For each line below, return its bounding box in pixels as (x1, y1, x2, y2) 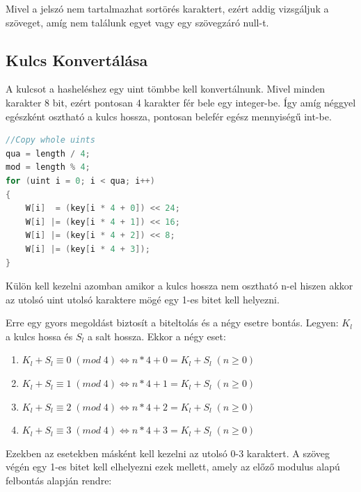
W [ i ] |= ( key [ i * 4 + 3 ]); (25, 244, 150, 254)
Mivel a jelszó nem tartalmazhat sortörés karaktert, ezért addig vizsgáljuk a (6, 1, 329, 15)
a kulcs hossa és (6, 328, 73, 343)
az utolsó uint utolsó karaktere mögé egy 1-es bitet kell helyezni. (6, 292, 280, 306)
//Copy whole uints (6, 135, 95, 145)
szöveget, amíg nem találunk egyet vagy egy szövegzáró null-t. (6, 15, 269, 29)
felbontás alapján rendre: (6, 473, 112, 488)
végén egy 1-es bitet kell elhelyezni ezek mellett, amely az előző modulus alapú (6, 459, 340, 474)
